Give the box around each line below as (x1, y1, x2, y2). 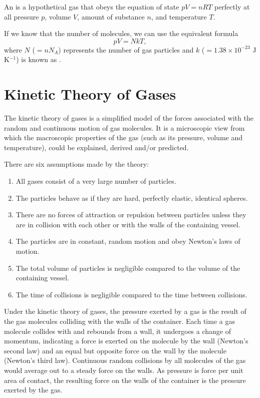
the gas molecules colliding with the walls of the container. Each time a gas (4, 316, 235, 326)
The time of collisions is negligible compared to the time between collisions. (16, 289, 247, 299)
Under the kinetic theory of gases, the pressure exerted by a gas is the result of (4, 306, 246, 316)
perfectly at (214, 2, 250, 12)
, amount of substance (77, 11, 145, 22)
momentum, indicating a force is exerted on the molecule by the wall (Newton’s (4, 335, 248, 346)
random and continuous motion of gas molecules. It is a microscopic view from (4, 122, 245, 133)
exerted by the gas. (4, 384, 63, 395)
